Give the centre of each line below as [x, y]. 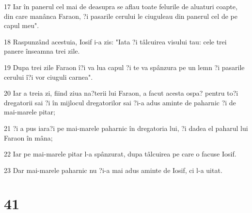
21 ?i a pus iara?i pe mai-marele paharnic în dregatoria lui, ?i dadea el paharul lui [126, 128]
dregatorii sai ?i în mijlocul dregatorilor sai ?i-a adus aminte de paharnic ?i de [120, 102]
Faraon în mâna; [28, 137]
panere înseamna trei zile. [42, 51]
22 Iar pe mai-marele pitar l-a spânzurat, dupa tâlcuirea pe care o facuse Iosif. [120, 154]
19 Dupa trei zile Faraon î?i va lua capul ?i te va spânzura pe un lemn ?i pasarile [124, 67]
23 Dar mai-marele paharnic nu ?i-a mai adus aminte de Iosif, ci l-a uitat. [113, 170]
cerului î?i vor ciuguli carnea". [48, 77]
